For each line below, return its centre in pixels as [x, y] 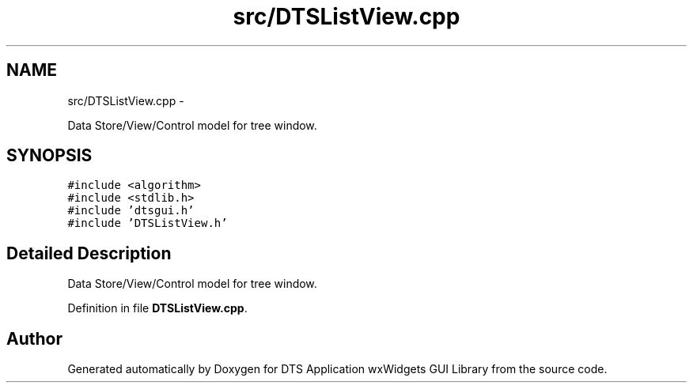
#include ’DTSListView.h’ [148, 223]
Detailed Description [89, 253]
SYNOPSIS [49, 156]
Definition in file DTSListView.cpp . [157, 308]
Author [34, 338]
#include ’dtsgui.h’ [131, 211]
